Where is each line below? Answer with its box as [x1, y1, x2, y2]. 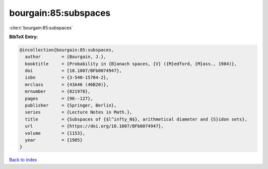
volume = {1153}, [25, 130, 85, 136]
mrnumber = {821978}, [25, 89, 91, 94]
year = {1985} [25, 137, 83, 143]
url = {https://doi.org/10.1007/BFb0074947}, [25, 123, 164, 129]
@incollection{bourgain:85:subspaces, [19, 47, 114, 53]
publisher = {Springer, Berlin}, [25, 103, 117, 109]
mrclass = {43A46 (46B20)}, [25, 82, 109, 87]
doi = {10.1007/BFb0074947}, [25, 68, 122, 74]
